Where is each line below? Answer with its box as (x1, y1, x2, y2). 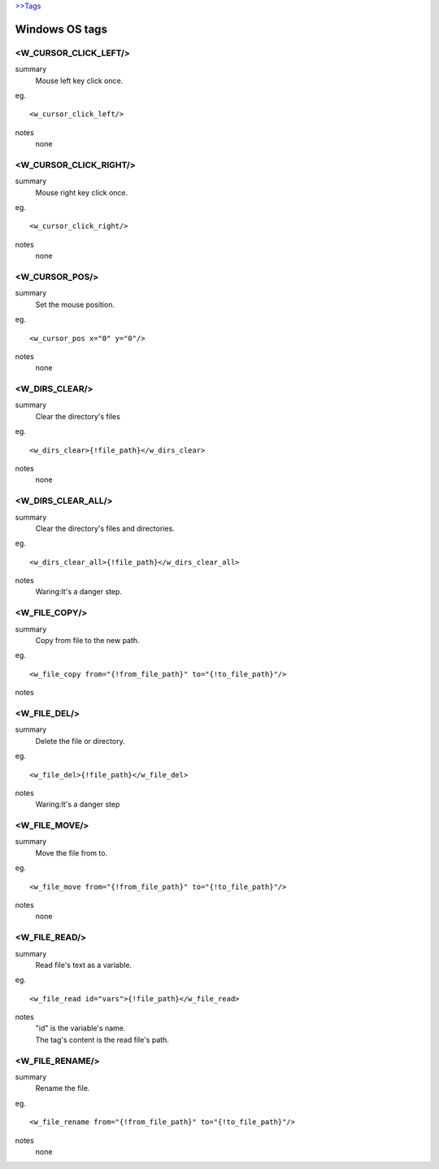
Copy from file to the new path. (35, 636, 140, 646)
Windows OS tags (15, 22, 107, 36)
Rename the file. (35, 1084, 90, 1093)
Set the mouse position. (35, 300, 115, 309)
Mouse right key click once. (35, 187, 128, 197)
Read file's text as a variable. (35, 960, 133, 970)
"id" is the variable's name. (35, 1023, 126, 1033)
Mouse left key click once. (35, 76, 124, 85)
